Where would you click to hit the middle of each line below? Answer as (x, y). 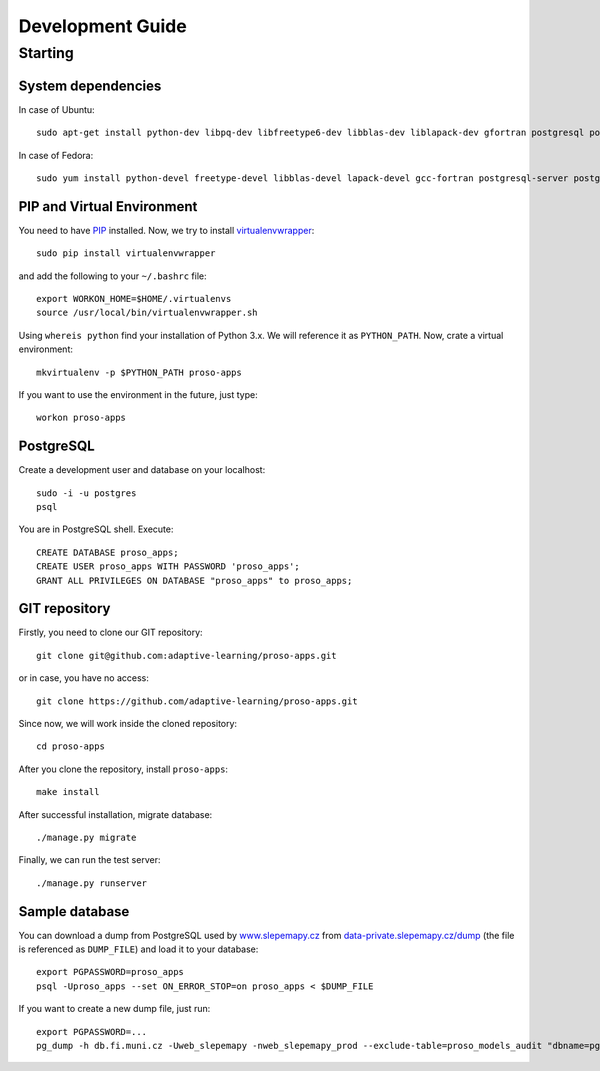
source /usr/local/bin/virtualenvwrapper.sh (147, 313)
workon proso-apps (81, 418)
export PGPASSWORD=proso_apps (110, 972)
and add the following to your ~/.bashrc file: (112, 276)
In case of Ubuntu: (56, 109)
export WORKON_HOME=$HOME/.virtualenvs (134, 298)
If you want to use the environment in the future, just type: (138, 394)
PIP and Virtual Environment (108, 206)
